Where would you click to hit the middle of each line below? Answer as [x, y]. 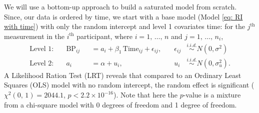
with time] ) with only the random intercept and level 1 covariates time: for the [125, 26]
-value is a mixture [212, 95]
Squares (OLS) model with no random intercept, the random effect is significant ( [129, 85]
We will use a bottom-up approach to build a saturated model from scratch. [120, 6]
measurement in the [34, 36]
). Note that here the [145, 95]
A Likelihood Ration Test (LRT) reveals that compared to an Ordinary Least [123, 75]
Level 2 [41, 63]
